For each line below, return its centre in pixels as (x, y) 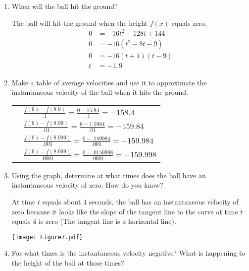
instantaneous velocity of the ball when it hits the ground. (100, 92)
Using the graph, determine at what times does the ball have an (109, 175)
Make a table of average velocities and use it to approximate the (109, 82)
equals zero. (189, 23)
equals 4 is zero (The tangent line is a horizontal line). (94, 221)
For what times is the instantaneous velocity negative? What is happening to (128, 253)
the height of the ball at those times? (68, 263)
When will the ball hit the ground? (65, 6)
